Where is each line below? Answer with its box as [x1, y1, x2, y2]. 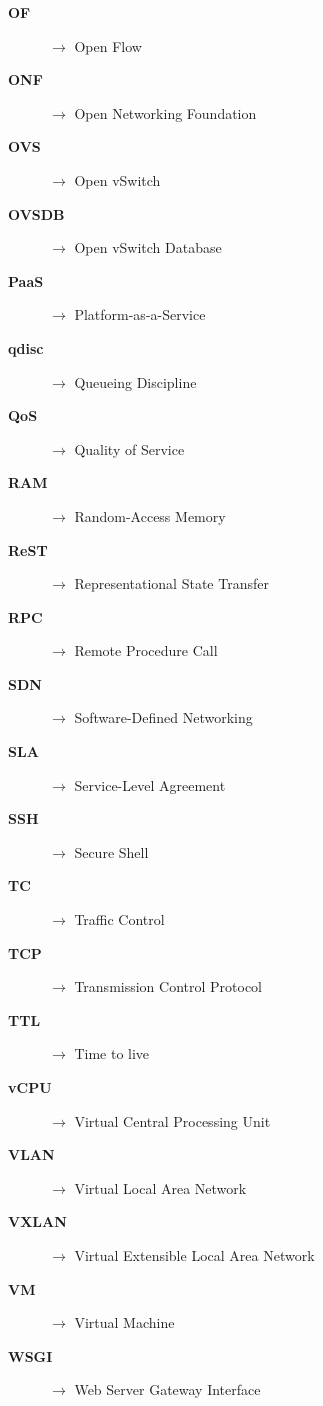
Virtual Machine [74, 1312, 175, 1333]
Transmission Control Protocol [74, 976, 263, 997]
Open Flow [74, 35, 142, 56]
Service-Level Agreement [74, 774, 226, 795]
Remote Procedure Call [74, 640, 218, 661]
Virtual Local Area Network [74, 1177, 247, 1198]
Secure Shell [74, 841, 149, 862]
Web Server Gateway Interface [74, 1379, 261, 1400]
